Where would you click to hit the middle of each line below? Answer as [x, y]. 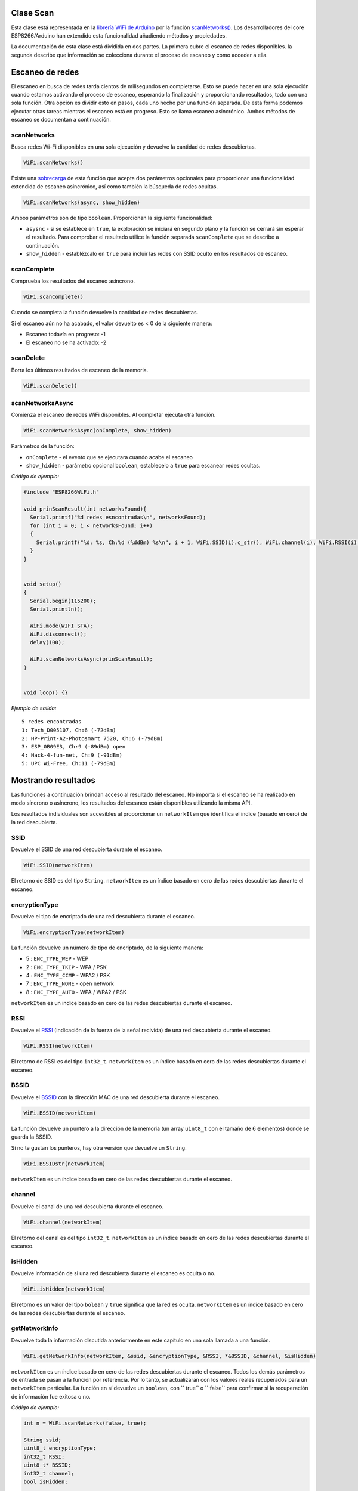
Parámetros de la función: [43, 446]
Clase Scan [33, 13]
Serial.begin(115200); [63, 601]
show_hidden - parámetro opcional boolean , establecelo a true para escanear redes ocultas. [143, 466]
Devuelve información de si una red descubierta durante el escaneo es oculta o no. [113, 1273]
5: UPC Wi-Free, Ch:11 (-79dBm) [69, 764]
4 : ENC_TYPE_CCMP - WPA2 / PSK [68, 976]
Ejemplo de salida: [34, 708]
